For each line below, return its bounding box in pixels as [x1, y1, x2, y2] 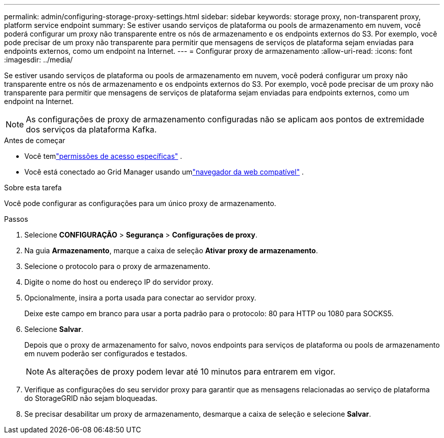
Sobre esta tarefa [4, 183, 62, 192]
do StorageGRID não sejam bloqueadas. [24, 394, 158, 402]
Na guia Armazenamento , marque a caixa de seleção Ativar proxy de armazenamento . [24, 246, 318, 255]
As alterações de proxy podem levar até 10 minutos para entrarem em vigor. [46, 366, 336, 377]
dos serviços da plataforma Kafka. [26, 124, 157, 134]
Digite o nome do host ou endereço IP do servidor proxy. [24, 278, 213, 286]
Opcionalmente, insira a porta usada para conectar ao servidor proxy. [24, 293, 256, 302]
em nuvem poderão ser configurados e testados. [24, 349, 188, 358]
